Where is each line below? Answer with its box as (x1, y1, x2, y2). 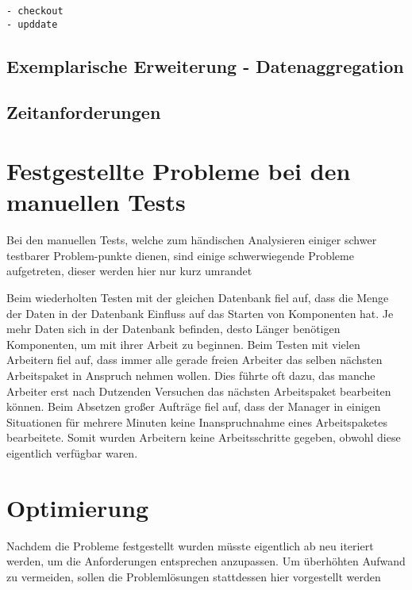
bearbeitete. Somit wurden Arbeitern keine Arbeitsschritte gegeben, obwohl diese (6, 429, 401, 446)
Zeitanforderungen (6, 100, 161, 125)
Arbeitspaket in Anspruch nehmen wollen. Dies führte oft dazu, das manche (6, 366, 375, 383)
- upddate (6, 18, 58, 30)
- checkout (6, 6, 64, 17)
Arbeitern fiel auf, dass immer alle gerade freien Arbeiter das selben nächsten (6, 351, 383, 368)
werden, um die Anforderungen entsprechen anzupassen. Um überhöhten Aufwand (6, 553, 406, 569)
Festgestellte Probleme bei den (6, 155, 351, 187)
